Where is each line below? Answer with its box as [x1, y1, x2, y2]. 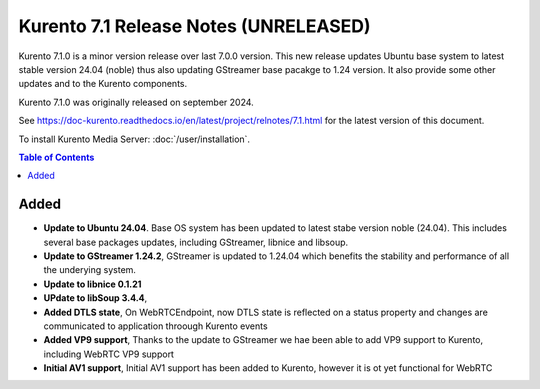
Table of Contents [18, 151, 95, 163]
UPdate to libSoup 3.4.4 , [43, 292, 148, 304]
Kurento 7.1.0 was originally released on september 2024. [18, 96, 254, 108]
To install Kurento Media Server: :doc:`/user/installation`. [18, 133, 250, 145]
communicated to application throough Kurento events [43, 320, 269, 332]
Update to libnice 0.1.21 [43, 278, 142, 290]
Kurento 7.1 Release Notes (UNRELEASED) [18, 15, 371, 37]
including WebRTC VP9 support [43, 348, 175, 360]
